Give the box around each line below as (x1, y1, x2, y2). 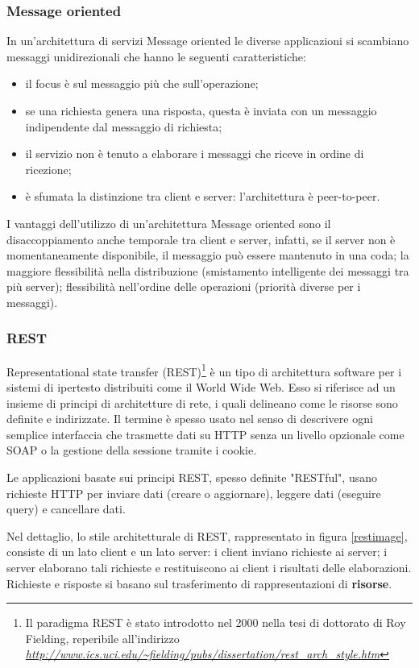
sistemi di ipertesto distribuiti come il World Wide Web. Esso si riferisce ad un (6, 379, 396, 395)
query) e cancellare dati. (6, 500, 126, 517)
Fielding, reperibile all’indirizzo (25, 629, 180, 646)
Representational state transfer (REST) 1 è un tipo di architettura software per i (6, 360, 402, 380)
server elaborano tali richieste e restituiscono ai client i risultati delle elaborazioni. (6, 558, 412, 575)
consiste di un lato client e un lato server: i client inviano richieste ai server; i (6, 543, 388, 560)
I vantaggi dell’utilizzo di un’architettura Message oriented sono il (6, 214, 331, 231)
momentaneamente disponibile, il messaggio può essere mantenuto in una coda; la (6, 247, 409, 263)
